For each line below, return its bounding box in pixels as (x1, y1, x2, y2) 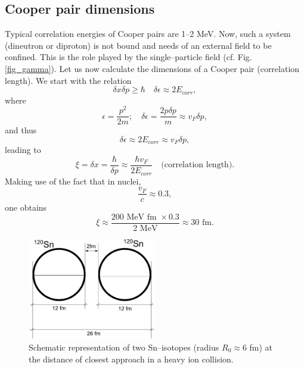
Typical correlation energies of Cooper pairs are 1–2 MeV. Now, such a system (5, 27, 291, 40)
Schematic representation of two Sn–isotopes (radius (29, 340, 219, 353)
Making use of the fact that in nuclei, (5, 174, 141, 187)
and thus (5, 124, 37, 136)
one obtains (5, 201, 47, 214)
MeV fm (126, 212, 157, 221)
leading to (5, 143, 41, 156)
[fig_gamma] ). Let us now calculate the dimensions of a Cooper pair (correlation (5, 62, 300, 74)
